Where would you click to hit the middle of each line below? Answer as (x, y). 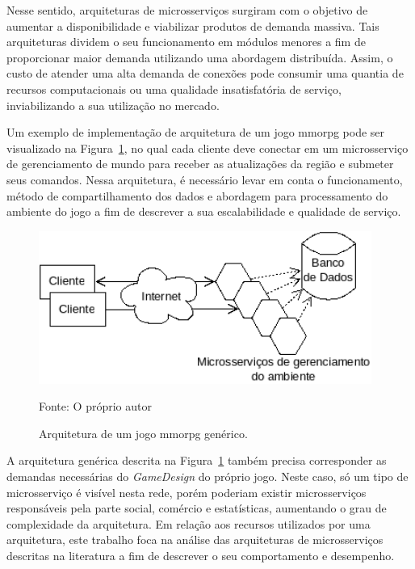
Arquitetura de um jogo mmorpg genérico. (143, 433)
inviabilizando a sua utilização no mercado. (113, 105)
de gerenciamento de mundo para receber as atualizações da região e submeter (200, 164)
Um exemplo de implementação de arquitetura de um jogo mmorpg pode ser (196, 132)
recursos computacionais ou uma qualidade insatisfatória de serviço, (174, 89)
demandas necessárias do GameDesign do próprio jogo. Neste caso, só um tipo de (207, 476)
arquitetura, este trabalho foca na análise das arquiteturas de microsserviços (195, 539)
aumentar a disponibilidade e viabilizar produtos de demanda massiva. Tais (193, 25)
